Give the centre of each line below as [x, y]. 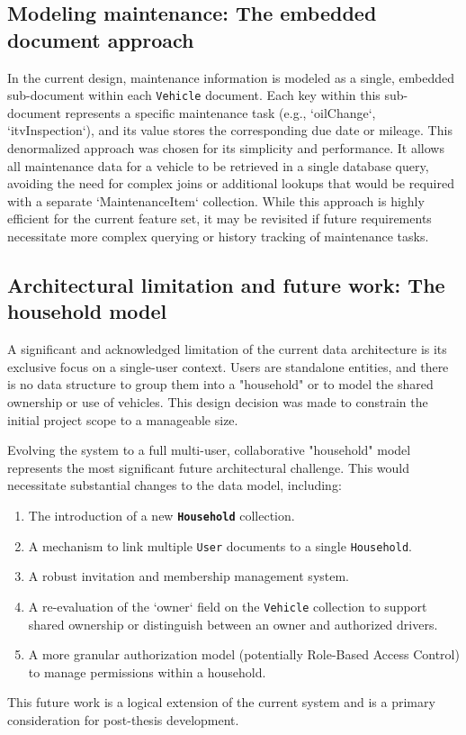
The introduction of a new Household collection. [161, 515]
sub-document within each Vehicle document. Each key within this [194, 95]
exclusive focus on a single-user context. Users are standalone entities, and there [228, 366]
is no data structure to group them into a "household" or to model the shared [220, 384]
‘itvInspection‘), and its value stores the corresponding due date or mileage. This [230, 130]
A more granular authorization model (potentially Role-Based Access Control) [244, 654]
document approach [101, 39]
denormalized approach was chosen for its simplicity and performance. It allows [226, 148]
